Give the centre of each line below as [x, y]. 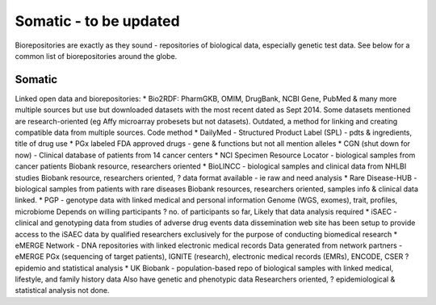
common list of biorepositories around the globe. [96, 56]
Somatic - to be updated [98, 21]
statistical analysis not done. [62, 290]
